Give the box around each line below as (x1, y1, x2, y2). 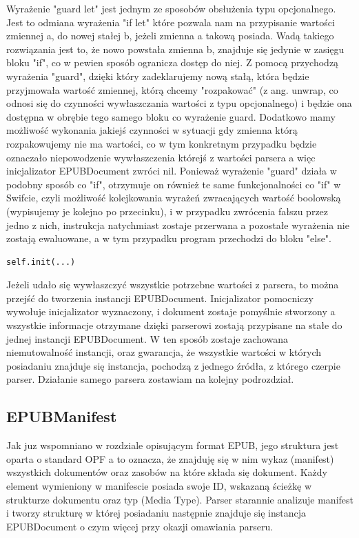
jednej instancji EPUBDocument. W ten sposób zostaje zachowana (6, 331, 289, 346)
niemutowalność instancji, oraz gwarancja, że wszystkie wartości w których (6, 345, 322, 359)
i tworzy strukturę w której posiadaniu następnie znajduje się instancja (6, 506, 306, 520)
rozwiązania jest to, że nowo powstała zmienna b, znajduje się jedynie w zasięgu (6, 41, 345, 56)
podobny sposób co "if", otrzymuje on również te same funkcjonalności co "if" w (6, 177, 341, 191)
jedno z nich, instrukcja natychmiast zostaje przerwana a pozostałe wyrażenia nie (6, 217, 349, 232)
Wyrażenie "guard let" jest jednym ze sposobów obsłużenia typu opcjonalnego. (6, 1, 336, 15)
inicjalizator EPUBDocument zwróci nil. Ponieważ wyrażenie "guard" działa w (6, 163, 337, 178)
